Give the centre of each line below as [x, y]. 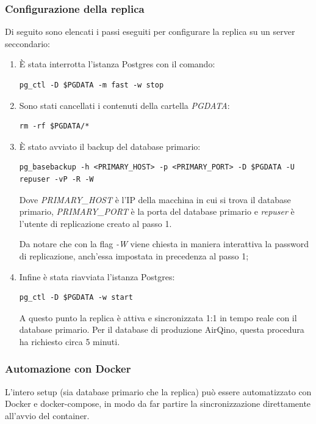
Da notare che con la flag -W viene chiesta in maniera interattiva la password [164, 244]
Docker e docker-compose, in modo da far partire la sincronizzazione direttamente [158, 404]
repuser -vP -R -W [56, 179]
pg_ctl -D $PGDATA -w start [76, 298]
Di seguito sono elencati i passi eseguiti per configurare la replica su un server [150, 32]
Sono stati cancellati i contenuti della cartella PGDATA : [124, 105]
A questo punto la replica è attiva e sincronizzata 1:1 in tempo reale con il [158, 317]
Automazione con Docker [68, 369]
